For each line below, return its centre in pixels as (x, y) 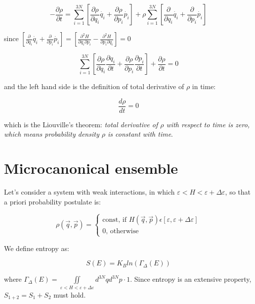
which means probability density (52, 134)
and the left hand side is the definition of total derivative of (94, 86)
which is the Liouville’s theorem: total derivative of (81, 124)
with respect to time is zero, (208, 124)
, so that (238, 191)
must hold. (70, 294)
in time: (204, 86)
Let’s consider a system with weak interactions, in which (89, 191)
